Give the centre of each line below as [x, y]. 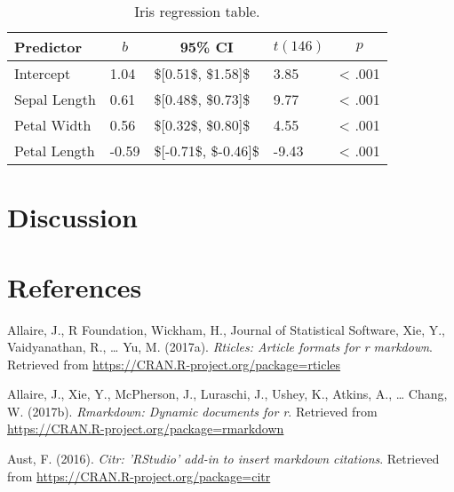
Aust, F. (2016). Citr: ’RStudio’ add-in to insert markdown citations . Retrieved [223, 459]
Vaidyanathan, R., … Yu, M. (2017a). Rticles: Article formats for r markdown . [220, 347]
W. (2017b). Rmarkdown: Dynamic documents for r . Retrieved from [192, 411]
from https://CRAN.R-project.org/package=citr [139, 476]
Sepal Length [55, 99]
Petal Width [53, 125]
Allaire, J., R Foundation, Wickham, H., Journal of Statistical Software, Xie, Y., [226, 329]
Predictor [48, 47]
